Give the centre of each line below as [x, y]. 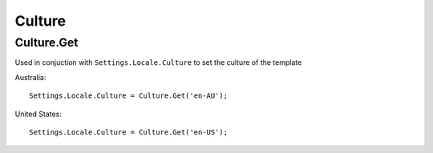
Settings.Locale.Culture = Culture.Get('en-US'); [129, 132]
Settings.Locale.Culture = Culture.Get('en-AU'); [129, 96]
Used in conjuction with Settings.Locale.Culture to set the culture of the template [158, 62]
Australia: [30, 77]
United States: [38, 114]
